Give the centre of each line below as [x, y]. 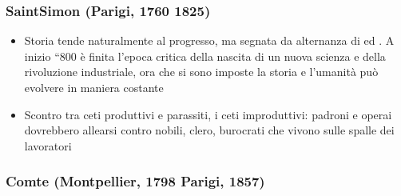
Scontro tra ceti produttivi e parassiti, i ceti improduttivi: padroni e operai [208, 114]
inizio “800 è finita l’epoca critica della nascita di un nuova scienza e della [205, 56]
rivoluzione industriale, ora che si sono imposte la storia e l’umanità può [201, 72]
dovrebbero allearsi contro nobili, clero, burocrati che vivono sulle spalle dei [209, 130]
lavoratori [48, 145]
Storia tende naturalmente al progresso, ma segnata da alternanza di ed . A [209, 40]
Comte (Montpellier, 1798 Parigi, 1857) [135, 181]
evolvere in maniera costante [94, 87]
